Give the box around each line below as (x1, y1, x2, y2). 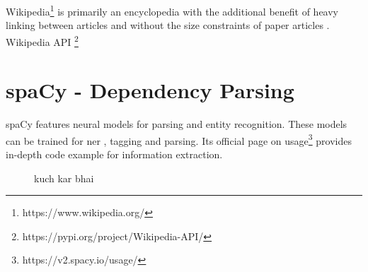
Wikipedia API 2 (6, 32, 79, 49)
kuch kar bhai (34, 170, 94, 185)
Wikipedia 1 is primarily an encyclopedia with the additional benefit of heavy (6, 2, 339, 18)
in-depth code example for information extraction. (6, 147, 223, 162)
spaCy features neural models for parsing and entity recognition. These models (6, 117, 347, 131)
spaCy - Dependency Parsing (6, 76, 294, 105)
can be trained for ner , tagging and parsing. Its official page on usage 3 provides (6, 131, 352, 148)
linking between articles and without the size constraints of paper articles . (6, 18, 330, 32)
